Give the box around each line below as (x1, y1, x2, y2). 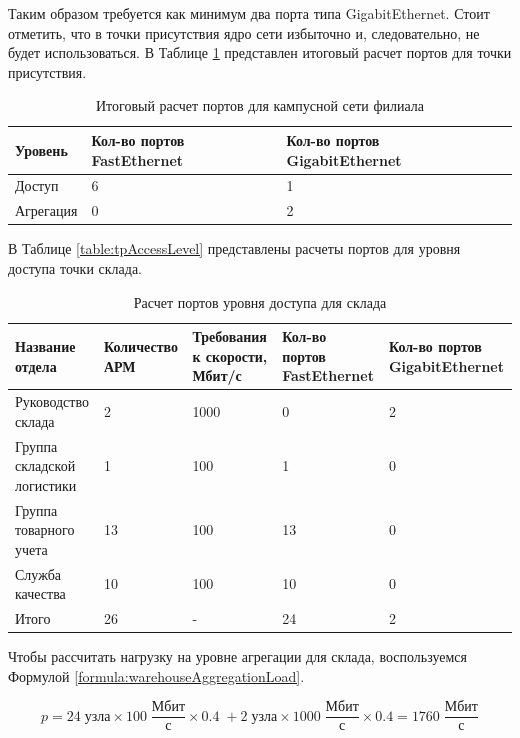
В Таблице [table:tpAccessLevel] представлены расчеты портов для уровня (8, 238, 461, 259)
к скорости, (192, 345, 268, 366)
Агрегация (15, 200, 78, 221)
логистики (15, 474, 77, 495)
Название (15, 335, 76, 356)
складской (15, 455, 76, 476)
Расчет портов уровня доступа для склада (133, 291, 387, 312)
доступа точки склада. (8, 257, 143, 278)
